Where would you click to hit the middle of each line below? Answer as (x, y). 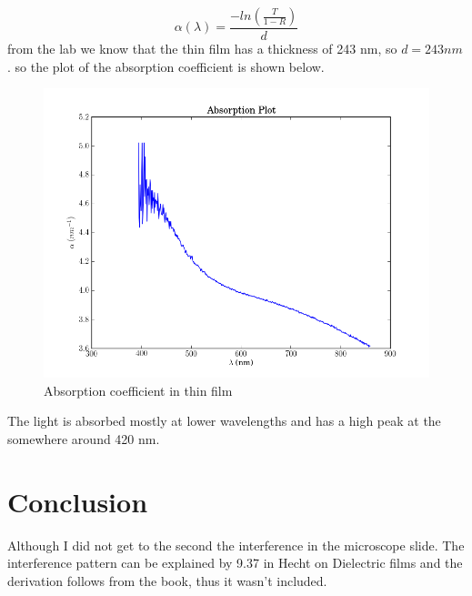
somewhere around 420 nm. (84, 439)
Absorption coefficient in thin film (138, 390)
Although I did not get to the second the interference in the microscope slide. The (236, 545)
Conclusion (78, 501)
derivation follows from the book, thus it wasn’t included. (167, 580)
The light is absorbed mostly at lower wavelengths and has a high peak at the (224, 421)
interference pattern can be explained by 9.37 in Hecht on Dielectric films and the (235, 563)
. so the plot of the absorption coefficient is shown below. (166, 66)
